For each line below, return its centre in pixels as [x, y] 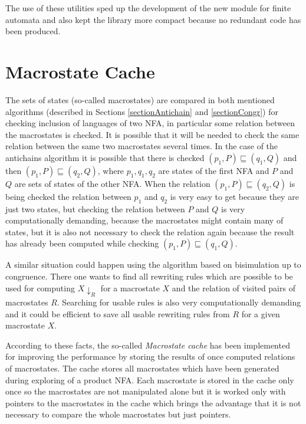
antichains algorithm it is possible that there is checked [105, 157]
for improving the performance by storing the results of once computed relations [150, 356]
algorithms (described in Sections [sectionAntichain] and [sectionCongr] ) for [142, 111]
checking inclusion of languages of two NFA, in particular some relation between [150, 123]
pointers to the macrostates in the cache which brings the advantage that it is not [153, 402]
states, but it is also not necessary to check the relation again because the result [150, 231]
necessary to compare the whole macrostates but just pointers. [118, 414]
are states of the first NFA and [214, 170]
